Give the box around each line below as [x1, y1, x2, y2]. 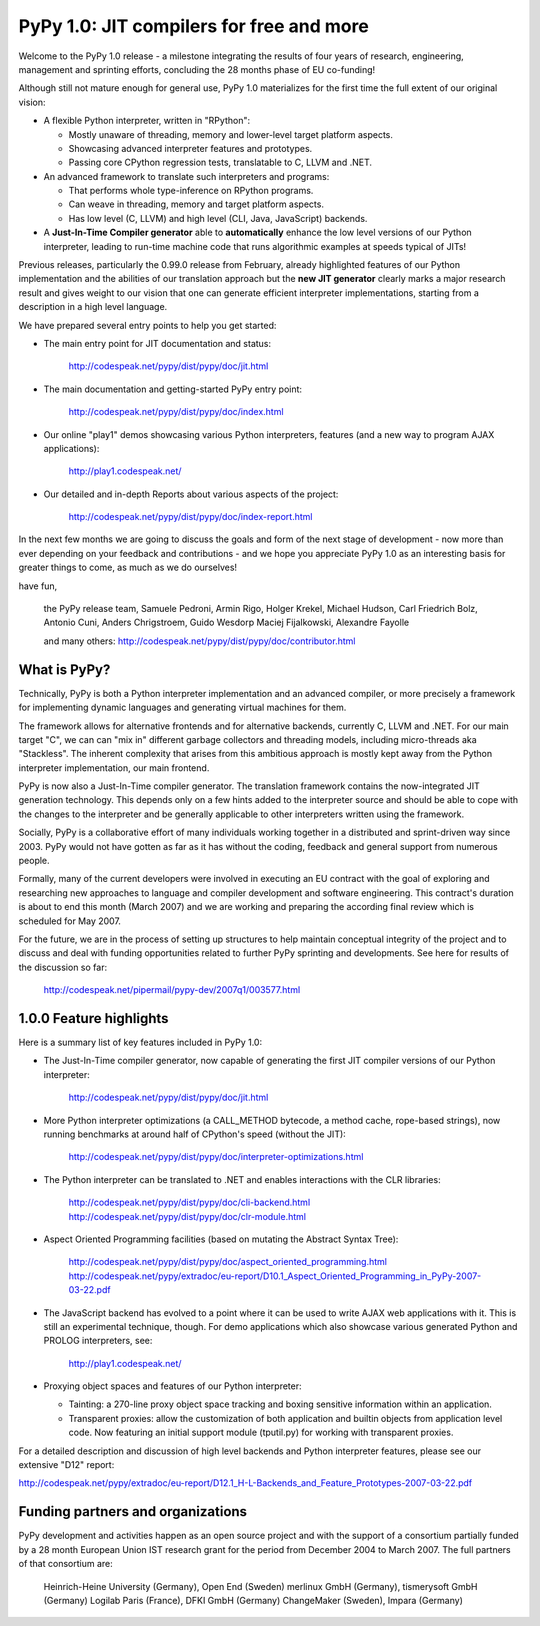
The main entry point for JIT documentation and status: [43, 337, 272, 349]
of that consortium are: [18, 1558, 114, 1570]
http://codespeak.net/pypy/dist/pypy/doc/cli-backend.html [68, 1196, 311, 1209]
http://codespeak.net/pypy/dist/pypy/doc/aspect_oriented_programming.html [68, 1256, 387, 1268]
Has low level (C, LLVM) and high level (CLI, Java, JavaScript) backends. [68, 212, 368, 224]
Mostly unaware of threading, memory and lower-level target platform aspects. [68, 128, 394, 140]
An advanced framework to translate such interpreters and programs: [43, 170, 330, 182]
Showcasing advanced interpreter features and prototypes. [68, 142, 313, 154]
